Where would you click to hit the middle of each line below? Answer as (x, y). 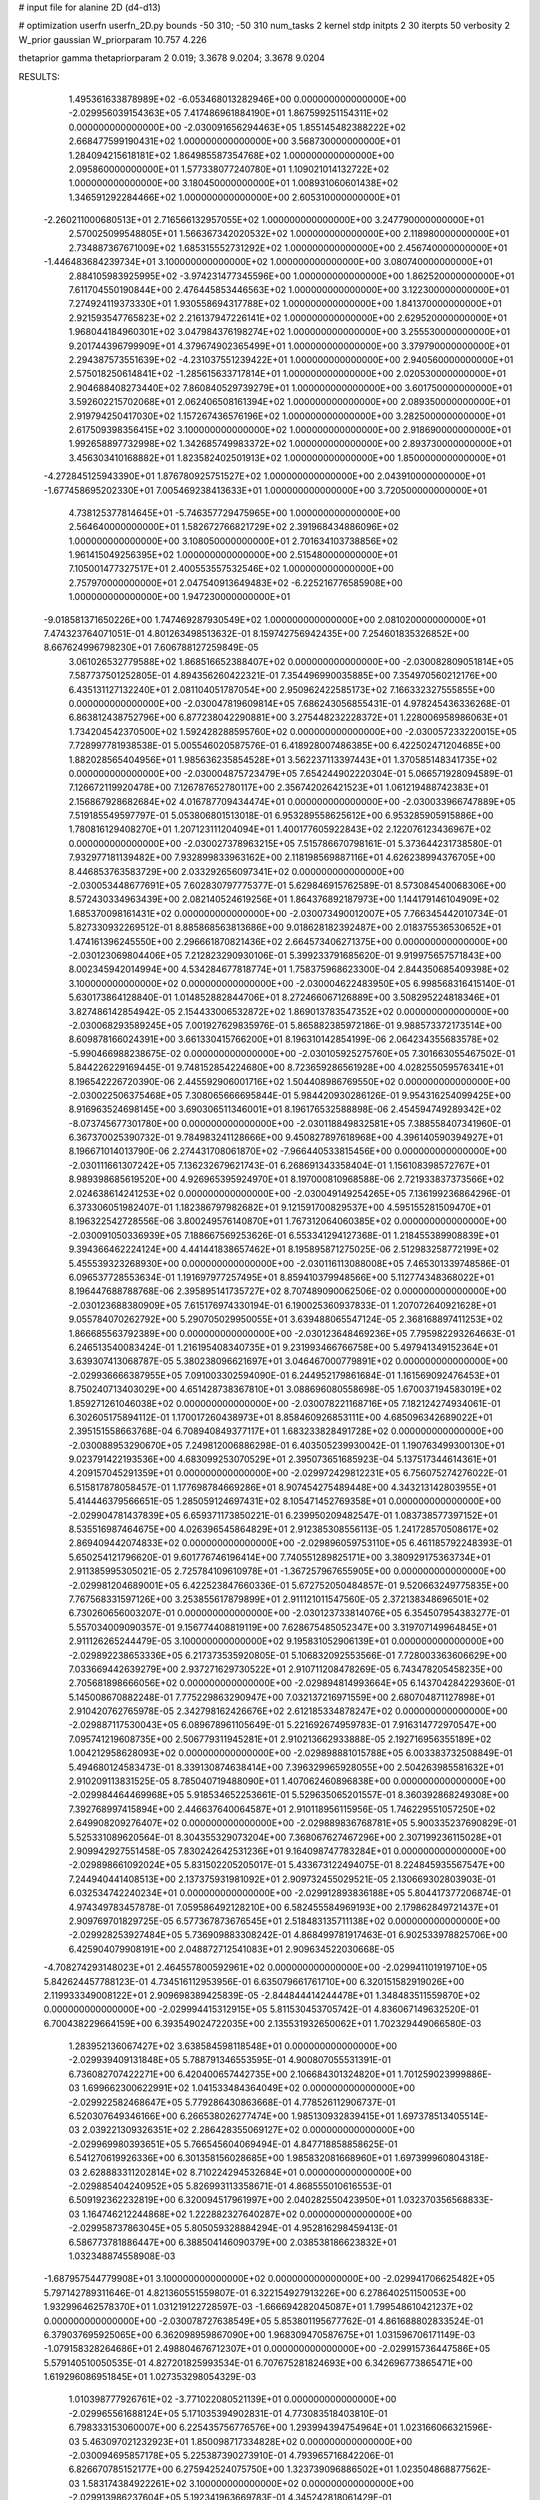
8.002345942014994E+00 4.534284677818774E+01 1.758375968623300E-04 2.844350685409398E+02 (289, 969)
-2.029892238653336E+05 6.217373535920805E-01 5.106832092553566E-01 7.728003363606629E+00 (287, 1655)
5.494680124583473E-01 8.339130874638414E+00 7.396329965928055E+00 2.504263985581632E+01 (286, 1767)
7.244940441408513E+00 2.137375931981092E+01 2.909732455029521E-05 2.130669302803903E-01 (282, 1879)
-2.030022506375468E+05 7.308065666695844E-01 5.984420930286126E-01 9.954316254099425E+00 (290, 1095)
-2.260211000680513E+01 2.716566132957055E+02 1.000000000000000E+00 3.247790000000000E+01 (264, 220)
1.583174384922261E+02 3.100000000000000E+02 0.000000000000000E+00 (247, 2483)
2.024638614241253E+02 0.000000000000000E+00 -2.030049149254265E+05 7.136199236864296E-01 (289, 1193)
